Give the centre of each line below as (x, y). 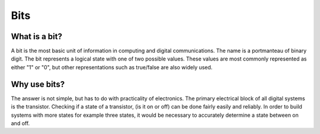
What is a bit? (36, 36)
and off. (20, 123)
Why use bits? (38, 84)
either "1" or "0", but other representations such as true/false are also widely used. (112, 67)
